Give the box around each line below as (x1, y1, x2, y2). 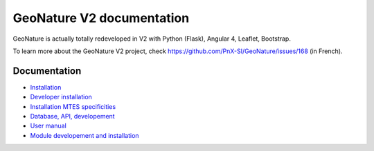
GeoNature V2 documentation (12, 10, 190, 26)
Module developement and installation (30, 131, 139, 139)
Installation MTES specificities (30, 102, 116, 110)
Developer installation (30, 93, 93, 101)
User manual (30, 121, 67, 130)
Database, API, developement (30, 112, 115, 121)
